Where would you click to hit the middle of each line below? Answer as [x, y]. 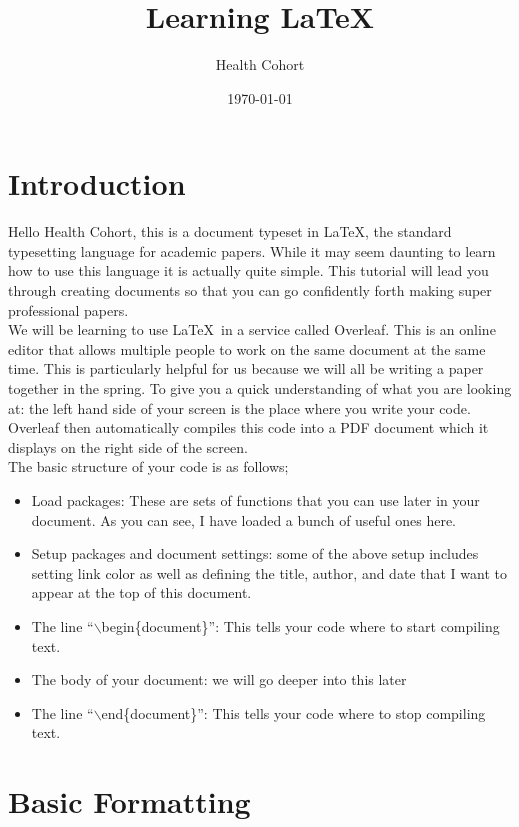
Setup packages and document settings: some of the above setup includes [255, 553]
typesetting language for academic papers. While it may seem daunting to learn [252, 250]
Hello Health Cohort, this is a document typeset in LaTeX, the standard [230, 231]
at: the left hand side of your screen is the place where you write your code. [239, 407]
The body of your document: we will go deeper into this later [219, 679]
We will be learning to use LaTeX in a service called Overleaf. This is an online [252, 329]
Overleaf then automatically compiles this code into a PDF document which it [248, 427]
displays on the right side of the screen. [128, 446]
